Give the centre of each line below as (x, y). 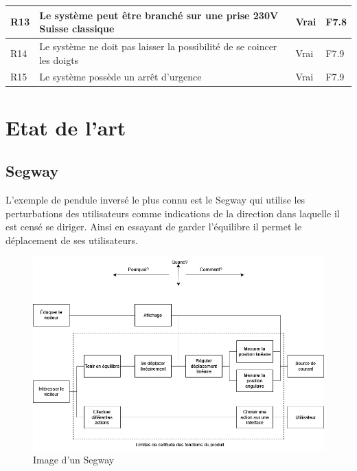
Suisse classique (77, 29)
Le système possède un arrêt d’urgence (120, 77)
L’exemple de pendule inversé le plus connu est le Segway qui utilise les (156, 200)
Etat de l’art (66, 127)
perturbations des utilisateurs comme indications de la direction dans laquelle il (173, 213)
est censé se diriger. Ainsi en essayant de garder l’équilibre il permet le (154, 227)
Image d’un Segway (74, 460)
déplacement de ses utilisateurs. (72, 240)
